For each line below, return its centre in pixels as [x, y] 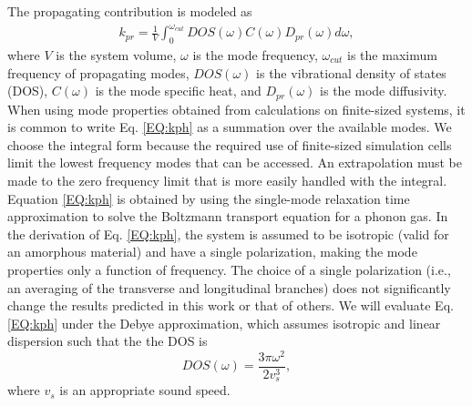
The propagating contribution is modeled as [130, 11]
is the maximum [392, 54]
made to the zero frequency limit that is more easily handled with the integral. [227, 180]
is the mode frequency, [255, 54]
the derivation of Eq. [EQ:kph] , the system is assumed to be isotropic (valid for [228, 233]
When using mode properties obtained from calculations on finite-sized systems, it [236, 109]
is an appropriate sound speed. [145, 390]
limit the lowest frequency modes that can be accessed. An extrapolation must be [235, 162]
